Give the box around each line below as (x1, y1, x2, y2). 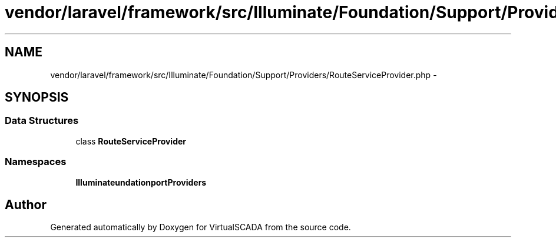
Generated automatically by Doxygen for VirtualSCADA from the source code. (50, 222, 351, 233)
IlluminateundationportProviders (75, 177, 207, 187)
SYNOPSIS (5, 90, 69, 105)
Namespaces (5, 156, 67, 168)
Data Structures (5, 115, 79, 127)
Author (5, 197, 47, 212)
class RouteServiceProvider (75, 136, 187, 146)
